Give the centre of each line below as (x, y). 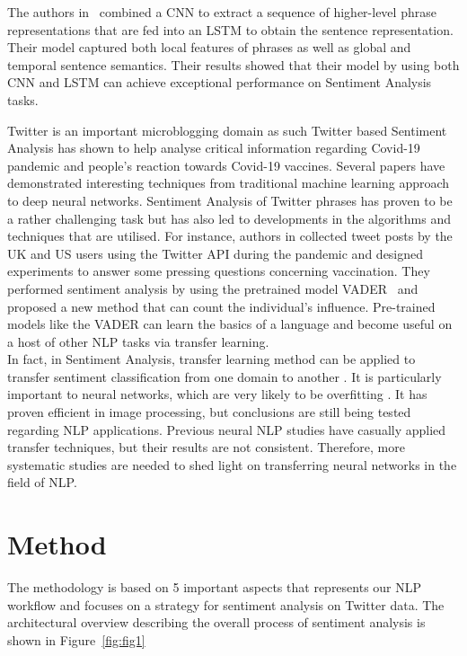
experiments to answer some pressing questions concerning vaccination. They (219, 271)
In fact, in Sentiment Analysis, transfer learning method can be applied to (211, 359)
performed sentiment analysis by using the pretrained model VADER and (213, 288)
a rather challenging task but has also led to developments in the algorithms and (229, 218)
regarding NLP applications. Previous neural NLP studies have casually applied (227, 429)
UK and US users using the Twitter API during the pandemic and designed (216, 253)
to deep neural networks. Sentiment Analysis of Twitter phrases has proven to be (230, 200)
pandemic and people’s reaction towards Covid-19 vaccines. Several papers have (226, 165)
